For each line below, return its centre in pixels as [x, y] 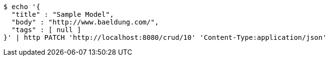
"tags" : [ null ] [46, 30]
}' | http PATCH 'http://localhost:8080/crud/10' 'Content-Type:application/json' [165, 37]
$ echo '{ [22, 7]
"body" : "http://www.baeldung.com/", [85, 22]
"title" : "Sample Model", [63, 14]
